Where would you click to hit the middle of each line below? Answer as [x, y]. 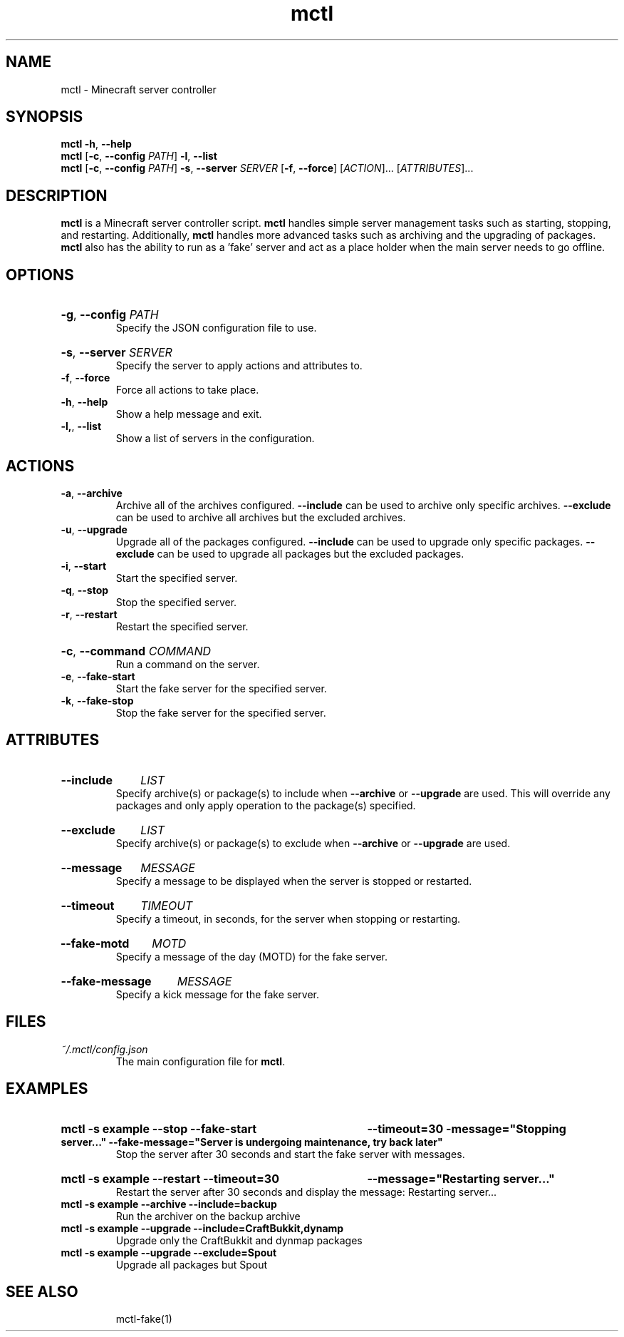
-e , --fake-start [98, 676]
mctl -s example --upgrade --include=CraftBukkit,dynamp [202, 1228]
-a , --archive [92, 493]
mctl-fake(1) [144, 1319]
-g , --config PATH [110, 315]
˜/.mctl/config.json [104, 1049]
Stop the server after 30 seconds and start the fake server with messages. [290, 1154]
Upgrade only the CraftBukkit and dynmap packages [239, 1240]
